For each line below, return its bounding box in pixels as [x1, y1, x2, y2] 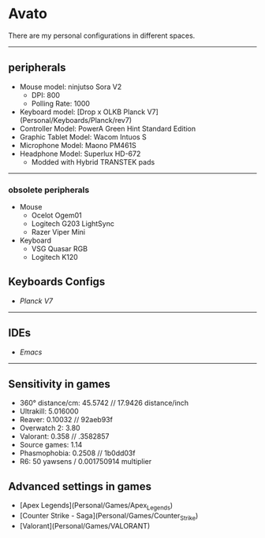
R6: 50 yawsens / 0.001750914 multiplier [19, 457, 152, 466]
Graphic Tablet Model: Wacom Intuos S [19, 132, 147, 142]
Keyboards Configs [8, 275, 106, 288]
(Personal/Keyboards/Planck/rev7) [19, 115, 132, 124]
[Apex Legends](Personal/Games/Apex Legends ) [19, 501, 174, 512]
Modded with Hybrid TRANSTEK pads [31, 157, 155, 166]
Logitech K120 [31, 253, 79, 262]
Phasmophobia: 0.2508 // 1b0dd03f [19, 448, 136, 458]
